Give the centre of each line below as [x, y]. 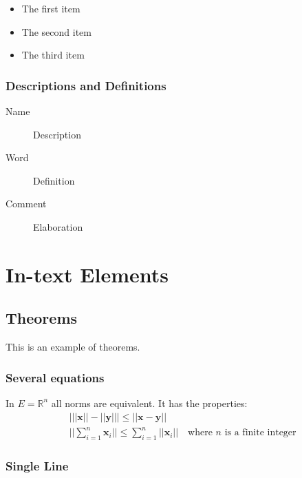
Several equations [55, 377]
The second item [56, 31]
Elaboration [58, 226]
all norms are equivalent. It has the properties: [149, 403]
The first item [51, 8]
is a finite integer [260, 433]
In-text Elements [87, 274]
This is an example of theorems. [73, 347]
